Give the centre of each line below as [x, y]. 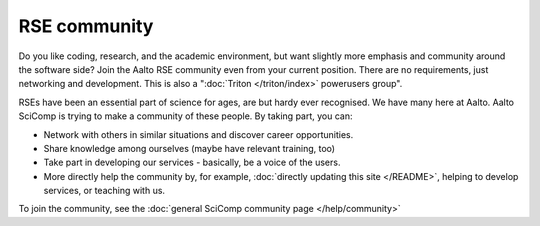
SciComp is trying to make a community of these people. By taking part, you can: [186, 116]
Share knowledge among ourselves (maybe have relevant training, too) [189, 148]
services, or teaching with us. [104, 191]
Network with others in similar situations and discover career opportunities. [198, 134]
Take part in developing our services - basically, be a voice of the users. [192, 162]
